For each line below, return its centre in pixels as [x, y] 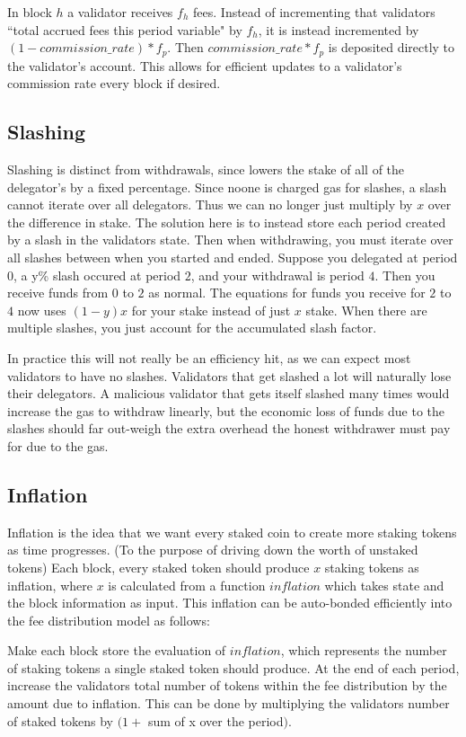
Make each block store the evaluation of [117, 650]
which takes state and [384, 585]
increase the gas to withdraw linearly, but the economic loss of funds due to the [226, 410]
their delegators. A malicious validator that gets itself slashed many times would [229, 393]
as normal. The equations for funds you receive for [287, 293]
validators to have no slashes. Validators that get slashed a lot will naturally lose [229, 375]
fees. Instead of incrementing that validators [314, 12]
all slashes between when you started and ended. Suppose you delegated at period [233, 257]
